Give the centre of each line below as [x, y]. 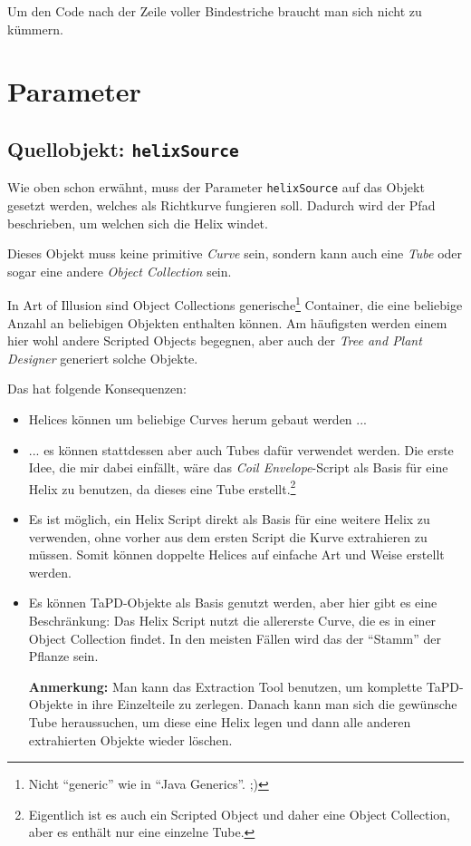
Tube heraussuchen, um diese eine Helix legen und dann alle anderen [220, 721]
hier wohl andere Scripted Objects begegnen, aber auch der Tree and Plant [215, 340]
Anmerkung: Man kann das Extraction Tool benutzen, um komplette [226, 686]
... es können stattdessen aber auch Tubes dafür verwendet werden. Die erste [241, 449]
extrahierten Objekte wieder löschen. [130, 739]
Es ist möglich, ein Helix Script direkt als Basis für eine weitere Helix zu [229, 519]
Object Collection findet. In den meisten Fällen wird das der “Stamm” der [235, 638]
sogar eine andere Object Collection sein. [120, 271]
